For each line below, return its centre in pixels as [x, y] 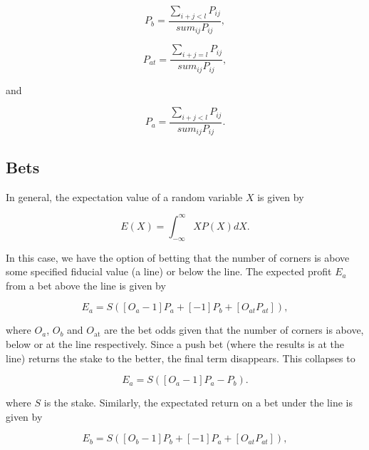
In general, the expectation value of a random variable [124, 196]
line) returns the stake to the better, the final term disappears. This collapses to [181, 358]
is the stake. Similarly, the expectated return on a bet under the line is [198, 403]
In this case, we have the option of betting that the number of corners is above [178, 257]
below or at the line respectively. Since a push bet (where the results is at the [175, 343]
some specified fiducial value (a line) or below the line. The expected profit [169, 271]
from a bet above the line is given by [86, 285]
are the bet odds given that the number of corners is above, [234, 330]
